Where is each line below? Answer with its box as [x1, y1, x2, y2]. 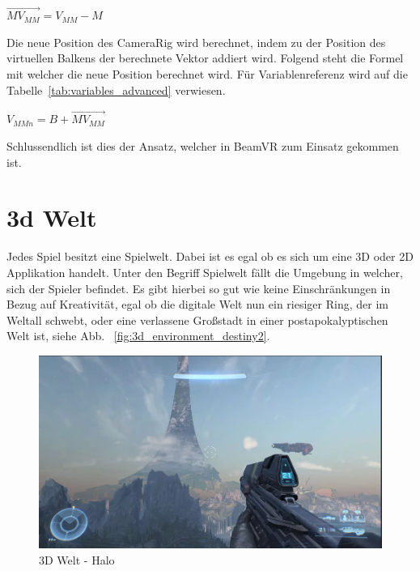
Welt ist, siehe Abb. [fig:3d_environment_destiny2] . [6, 327, 270, 344]
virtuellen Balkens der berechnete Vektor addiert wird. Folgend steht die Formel [6, 49, 404, 66]
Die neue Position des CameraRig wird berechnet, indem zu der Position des [6, 33, 386, 50]
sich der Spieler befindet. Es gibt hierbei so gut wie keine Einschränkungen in [6, 279, 391, 296]
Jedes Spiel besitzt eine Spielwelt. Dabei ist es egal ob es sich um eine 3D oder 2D [6, 248, 414, 265]
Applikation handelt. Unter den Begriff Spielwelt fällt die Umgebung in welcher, [6, 263, 403, 280]
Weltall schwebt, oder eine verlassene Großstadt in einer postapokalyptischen [6, 311, 388, 328]
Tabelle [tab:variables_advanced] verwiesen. [6, 81, 226, 98]
